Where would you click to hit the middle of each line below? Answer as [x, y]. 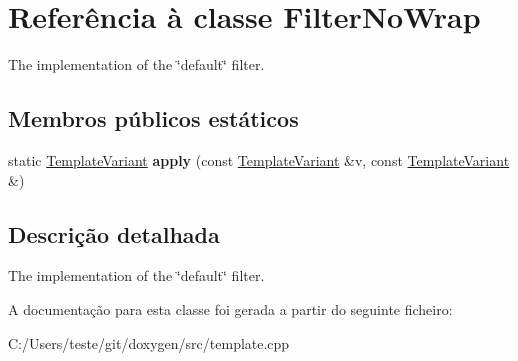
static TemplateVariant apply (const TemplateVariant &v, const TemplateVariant [259, 159]
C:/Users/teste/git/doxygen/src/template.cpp [149, 342]
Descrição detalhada [114, 233]
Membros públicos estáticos [153, 118]
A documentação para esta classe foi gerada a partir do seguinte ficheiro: [230, 308]
